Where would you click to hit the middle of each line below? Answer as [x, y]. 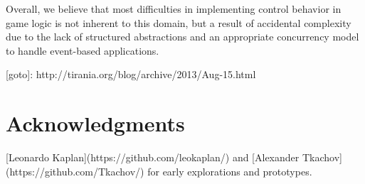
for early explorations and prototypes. [230, 171]
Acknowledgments [95, 123]
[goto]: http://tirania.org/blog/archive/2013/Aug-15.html [131, 74]
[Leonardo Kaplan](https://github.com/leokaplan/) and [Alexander [153, 157]
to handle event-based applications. [83, 50]
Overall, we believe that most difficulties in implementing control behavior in [174, 9]
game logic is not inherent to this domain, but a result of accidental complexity [179, 22]
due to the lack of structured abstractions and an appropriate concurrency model [182, 37]
